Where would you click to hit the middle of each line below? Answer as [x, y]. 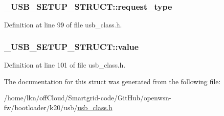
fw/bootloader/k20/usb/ [41, 107]
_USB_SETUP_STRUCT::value [71, 46]
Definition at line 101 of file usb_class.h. [65, 65]
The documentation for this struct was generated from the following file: [112, 81]
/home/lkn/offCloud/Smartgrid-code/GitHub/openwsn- [88, 98]
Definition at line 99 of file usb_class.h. [63, 25]
